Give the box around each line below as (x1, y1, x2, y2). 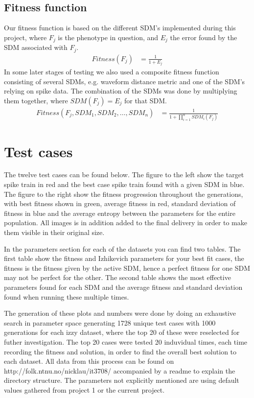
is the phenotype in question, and (58, 32, 159, 42)
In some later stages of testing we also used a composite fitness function (4, 67, 219, 77)
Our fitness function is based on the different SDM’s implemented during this (4, 23, 236, 33)
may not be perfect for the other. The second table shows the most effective (4, 272, 231, 282)
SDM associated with (4, 42, 68, 52)
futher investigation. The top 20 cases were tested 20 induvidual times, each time (4, 336, 248, 347)
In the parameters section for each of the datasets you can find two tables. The (4, 243, 241, 254)
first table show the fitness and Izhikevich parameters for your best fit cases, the (4, 253, 244, 263)
